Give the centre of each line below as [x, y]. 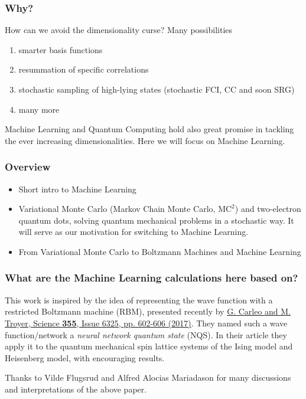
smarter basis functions [61, 49]
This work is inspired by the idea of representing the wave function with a [139, 300]
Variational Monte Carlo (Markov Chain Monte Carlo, [117, 209]
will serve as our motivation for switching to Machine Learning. [134, 232]
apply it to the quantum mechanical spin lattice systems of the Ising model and [149, 346]
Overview [28, 167]
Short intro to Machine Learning [77, 189]
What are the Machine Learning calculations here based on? [152, 278]
